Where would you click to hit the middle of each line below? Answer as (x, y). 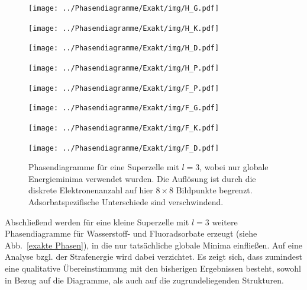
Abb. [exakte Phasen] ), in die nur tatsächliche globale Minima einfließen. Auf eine (153, 245)
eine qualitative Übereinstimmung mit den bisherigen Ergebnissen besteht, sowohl (153, 268)
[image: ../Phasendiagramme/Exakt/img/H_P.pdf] (124, 68)
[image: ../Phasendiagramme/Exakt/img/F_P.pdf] (124, 88)
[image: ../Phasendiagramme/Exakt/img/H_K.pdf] (124, 28)
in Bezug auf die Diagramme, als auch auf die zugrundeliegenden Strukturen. (144, 280)
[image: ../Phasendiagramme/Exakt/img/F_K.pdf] (124, 128)
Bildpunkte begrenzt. (214, 190)
